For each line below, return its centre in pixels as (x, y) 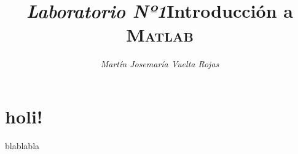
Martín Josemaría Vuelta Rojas (160, 64)
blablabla (22, 145)
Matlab (160, 35)
